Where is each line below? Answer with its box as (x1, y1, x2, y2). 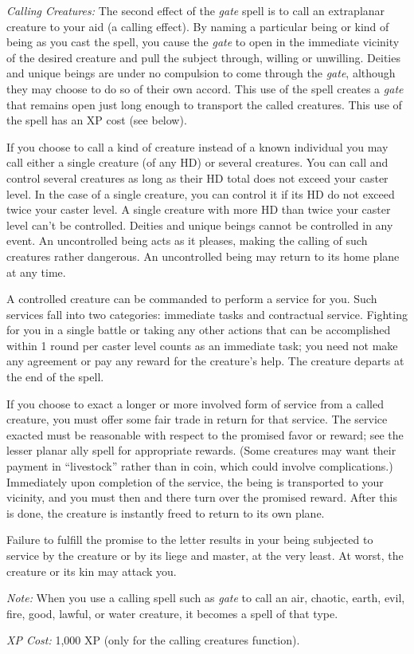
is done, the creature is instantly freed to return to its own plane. (6, 504, 325, 521)
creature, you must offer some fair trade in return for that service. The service (6, 411, 388, 427)
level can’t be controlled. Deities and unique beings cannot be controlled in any (6, 216, 393, 233)
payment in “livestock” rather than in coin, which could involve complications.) (6, 458, 393, 475)
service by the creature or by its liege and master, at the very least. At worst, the (6, 547, 404, 563)
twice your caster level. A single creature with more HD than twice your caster (6, 201, 391, 218)
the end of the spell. (6, 368, 104, 385)
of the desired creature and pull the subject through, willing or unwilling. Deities (6, 49, 400, 65)
